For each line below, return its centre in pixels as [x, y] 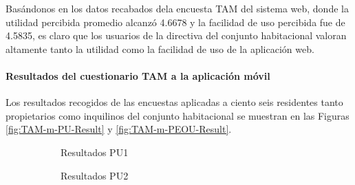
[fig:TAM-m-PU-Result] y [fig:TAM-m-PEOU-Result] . [119, 129]
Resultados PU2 [95, 175]
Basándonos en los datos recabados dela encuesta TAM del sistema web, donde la [177, 8]
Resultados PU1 [95, 152]
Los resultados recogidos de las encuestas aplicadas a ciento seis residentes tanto [174, 102]
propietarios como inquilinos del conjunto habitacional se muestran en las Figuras [177, 115]
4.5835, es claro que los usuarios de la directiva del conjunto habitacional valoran [176, 35]
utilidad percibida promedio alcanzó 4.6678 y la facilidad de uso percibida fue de [175, 22]
